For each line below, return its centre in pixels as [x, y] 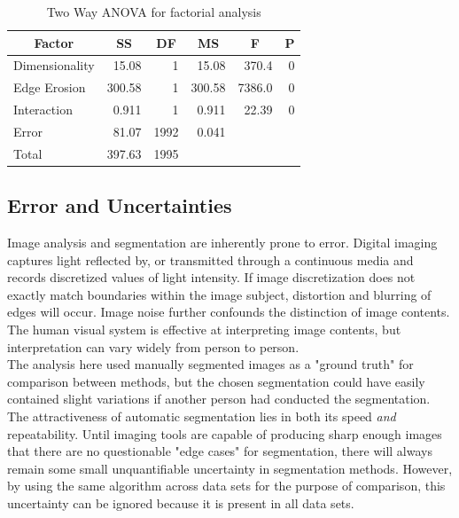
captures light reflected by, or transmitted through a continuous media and [210, 259]
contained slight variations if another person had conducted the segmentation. [219, 399]
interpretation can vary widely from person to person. [153, 346]
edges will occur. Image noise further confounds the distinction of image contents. [229, 312]
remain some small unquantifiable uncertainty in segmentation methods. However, [230, 468]
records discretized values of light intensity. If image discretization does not [211, 277]
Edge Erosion [50, 87]
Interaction [43, 110]
